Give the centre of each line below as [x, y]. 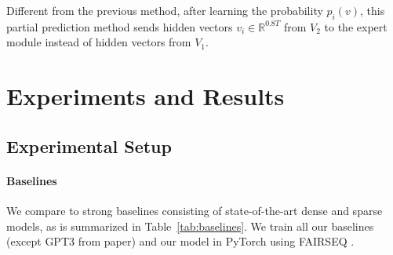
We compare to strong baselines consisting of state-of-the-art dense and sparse [195, 210]
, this [372, 10]
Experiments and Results [146, 96]
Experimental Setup [89, 146]
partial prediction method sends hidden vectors [120, 26]
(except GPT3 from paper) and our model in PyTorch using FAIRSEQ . [180, 241]
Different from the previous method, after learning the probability [165, 10]
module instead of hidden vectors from [99, 42]
